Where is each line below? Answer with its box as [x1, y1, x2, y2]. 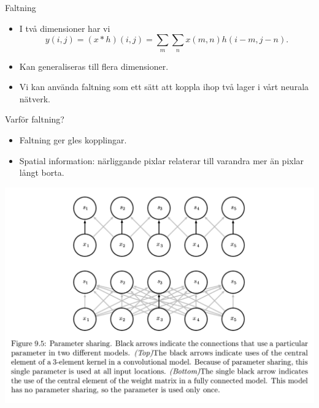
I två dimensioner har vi [19, 21, 110, 34]
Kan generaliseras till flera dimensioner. [19, 59, 169, 72]
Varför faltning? [5, 113, 64, 126]
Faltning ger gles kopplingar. [19, 133, 127, 146]
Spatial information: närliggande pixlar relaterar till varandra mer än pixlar [19, 154, 304, 167]
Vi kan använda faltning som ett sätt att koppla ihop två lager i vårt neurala [19, 80, 309, 93]
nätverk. [19, 92, 51, 105]
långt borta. [19, 166, 64, 179]
